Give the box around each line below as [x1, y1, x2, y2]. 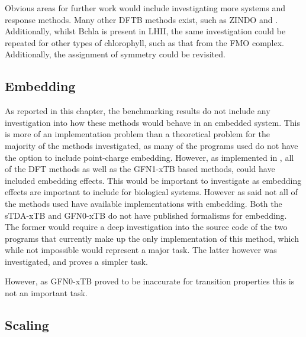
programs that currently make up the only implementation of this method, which [5, 232, 299, 244]
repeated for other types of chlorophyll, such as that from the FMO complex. [5, 36, 284, 48]
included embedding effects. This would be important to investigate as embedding [5, 174, 302, 186]
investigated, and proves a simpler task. [5, 255, 148, 267]
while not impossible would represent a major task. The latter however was [5, 244, 277, 256]
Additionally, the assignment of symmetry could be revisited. [5, 48, 226, 60]
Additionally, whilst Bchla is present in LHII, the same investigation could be [5, 25, 286, 37]
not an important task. [5, 287, 88, 299]
